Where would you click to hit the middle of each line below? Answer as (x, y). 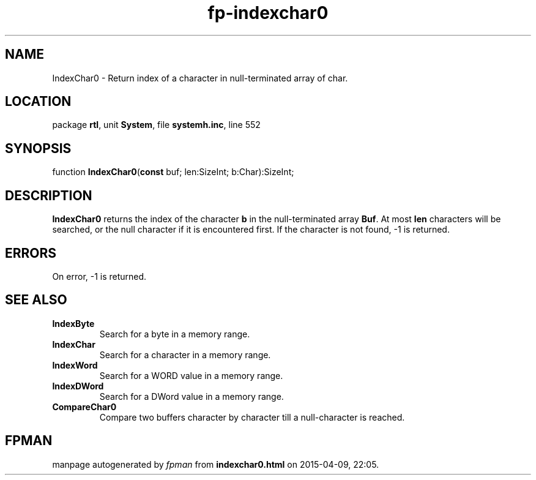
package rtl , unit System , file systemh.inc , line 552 (156, 125)
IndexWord (75, 365)
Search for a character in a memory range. (185, 354)
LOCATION (38, 102)
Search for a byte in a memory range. (175, 334)
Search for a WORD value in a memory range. (191, 375)
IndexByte (73, 323)
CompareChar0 (84, 407)
